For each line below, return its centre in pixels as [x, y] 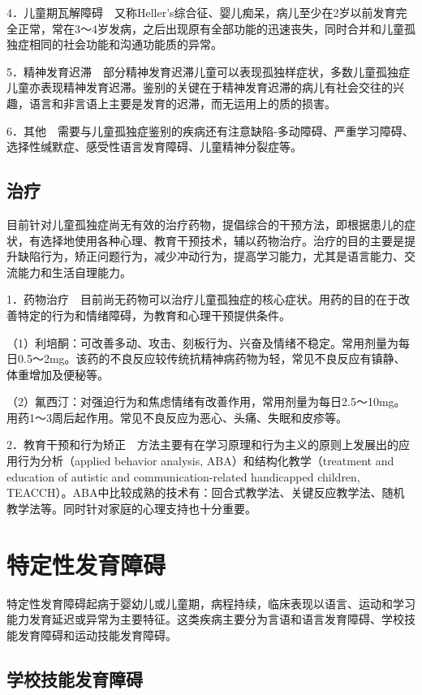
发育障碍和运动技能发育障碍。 [97, 635]
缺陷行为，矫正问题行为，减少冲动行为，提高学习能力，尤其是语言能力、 [211, 256]
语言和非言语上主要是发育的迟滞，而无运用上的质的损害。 [182, 103]
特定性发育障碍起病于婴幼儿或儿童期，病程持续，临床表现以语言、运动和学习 [211, 603]
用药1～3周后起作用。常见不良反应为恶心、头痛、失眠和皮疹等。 [177, 417]
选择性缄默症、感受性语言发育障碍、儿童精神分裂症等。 [154, 147]
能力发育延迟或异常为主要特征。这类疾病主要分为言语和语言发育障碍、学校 [205, 619]
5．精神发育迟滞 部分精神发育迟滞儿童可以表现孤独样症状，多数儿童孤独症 [208, 71]
